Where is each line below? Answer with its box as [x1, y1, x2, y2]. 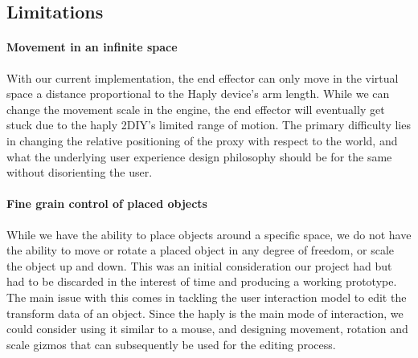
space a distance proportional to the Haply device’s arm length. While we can [6, 85, 390, 102]
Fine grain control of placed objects [6, 195, 207, 212]
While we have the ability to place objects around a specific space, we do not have [6, 226, 412, 242]
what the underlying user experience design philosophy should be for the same [6, 148, 392, 165]
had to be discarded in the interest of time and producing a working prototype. [6, 273, 397, 290]
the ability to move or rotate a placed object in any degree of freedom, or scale [6, 242, 395, 258]
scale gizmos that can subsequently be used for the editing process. [6, 336, 336, 352]
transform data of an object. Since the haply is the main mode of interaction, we [6, 304, 404, 321]
